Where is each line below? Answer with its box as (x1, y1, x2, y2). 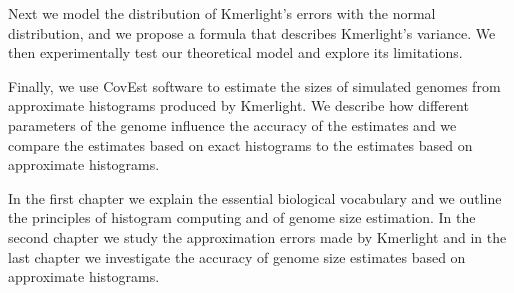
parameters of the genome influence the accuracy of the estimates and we (8, 114, 457, 135)
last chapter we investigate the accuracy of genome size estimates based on (8, 246, 466, 267)
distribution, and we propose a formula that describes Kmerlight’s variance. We (8, 22, 496, 43)
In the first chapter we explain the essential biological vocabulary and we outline (8, 187, 502, 208)
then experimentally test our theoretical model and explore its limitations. (8, 42, 463, 63)
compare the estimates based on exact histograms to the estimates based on (8, 134, 473, 155)
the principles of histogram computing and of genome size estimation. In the (8, 207, 476, 228)
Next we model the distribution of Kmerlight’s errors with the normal (8, 3, 436, 23)
